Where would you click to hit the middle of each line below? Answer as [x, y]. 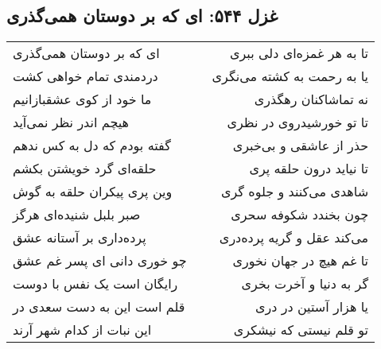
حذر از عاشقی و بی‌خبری [301, 145]
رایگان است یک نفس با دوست [95, 284]
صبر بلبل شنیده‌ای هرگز [77, 215]
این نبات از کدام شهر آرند [82, 330]
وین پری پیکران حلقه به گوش [93, 192]
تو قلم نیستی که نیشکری [301, 330]
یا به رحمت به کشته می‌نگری [290, 76]
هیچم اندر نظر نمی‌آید [71, 122]
